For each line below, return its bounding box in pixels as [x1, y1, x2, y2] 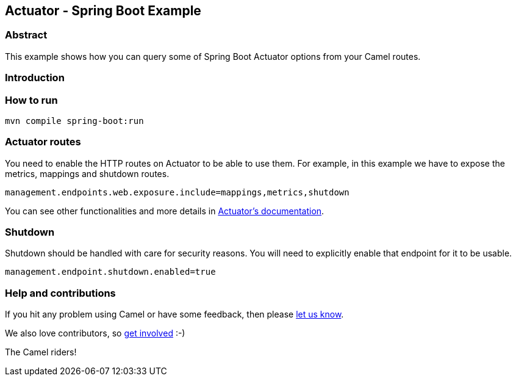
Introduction [5, 71, 65, 84]
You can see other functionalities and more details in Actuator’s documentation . [5, 205, 324, 216]
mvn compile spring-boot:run [5, 115, 144, 126]
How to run [5, 93, 58, 106]
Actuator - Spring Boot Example [5, 3, 201, 18]
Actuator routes [5, 136, 81, 148]
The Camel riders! [5, 347, 77, 358]
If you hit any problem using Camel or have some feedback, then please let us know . [5, 309, 344, 320]
